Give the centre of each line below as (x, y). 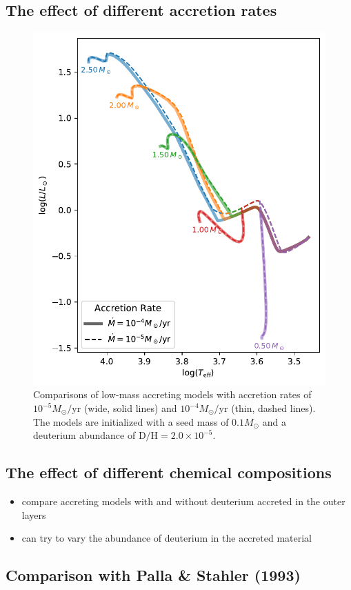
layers (34, 514)
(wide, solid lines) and (130, 408)
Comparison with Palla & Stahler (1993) (153, 575)
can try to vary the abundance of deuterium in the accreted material (167, 538)
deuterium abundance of (84, 435)
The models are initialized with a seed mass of (131, 421)
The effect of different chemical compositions (169, 472)
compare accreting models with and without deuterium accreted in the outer (183, 501)
